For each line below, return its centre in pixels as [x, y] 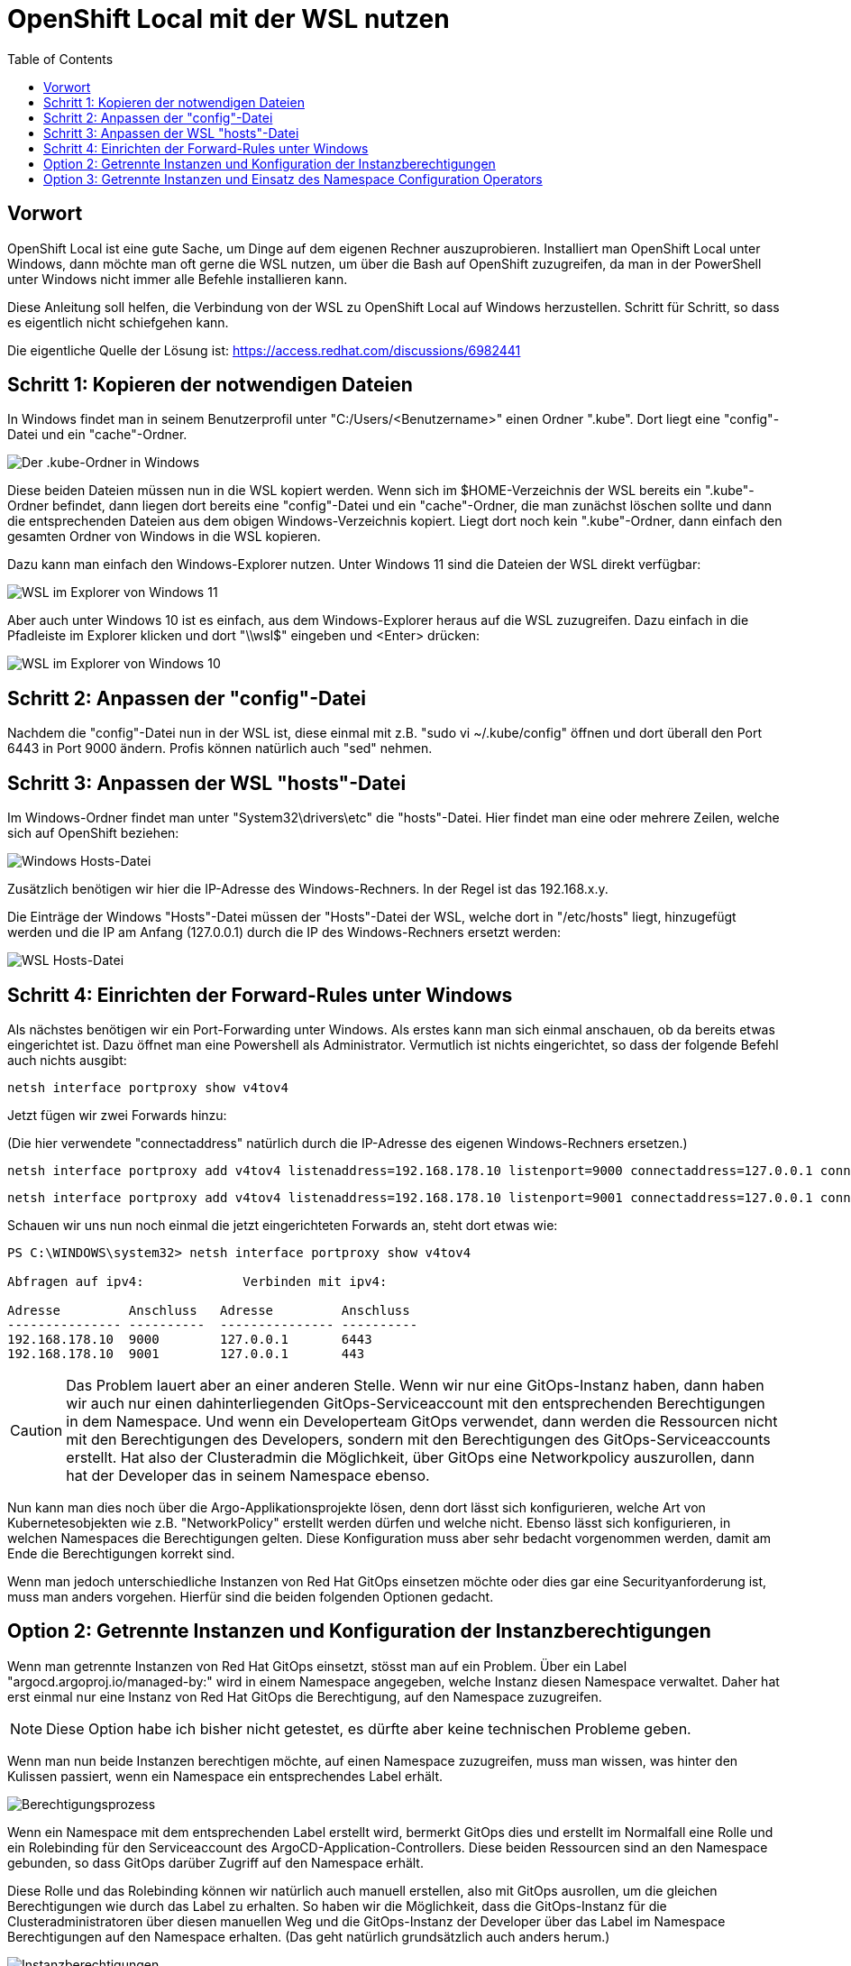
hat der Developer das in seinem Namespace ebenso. [248, 1475]
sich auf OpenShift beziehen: [93, 833]
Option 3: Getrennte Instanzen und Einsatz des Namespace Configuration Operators [293, 179]
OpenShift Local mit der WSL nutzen [229, 19]
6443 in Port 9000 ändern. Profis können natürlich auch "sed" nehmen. [220, 749]
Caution [37, 1430]
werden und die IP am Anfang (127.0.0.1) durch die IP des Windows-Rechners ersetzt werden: [284, 932]
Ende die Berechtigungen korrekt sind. [121, 1553]
